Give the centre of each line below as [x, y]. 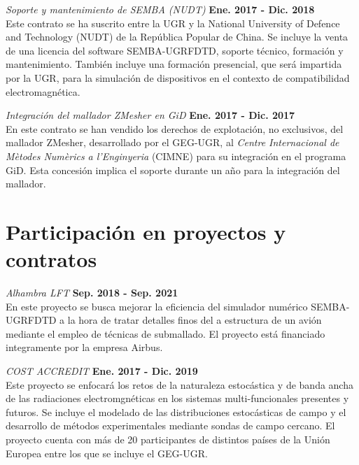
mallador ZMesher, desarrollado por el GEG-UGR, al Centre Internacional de [173, 142]
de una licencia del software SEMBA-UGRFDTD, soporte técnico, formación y [175, 50]
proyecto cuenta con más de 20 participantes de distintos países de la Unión [168, 439]
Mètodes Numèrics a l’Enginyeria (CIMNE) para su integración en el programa [176, 156]
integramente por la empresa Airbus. [84, 347]
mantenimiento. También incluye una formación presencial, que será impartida [174, 64]
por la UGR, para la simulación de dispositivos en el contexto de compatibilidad [178, 77]
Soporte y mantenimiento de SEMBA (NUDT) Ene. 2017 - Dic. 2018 [160, 9]
